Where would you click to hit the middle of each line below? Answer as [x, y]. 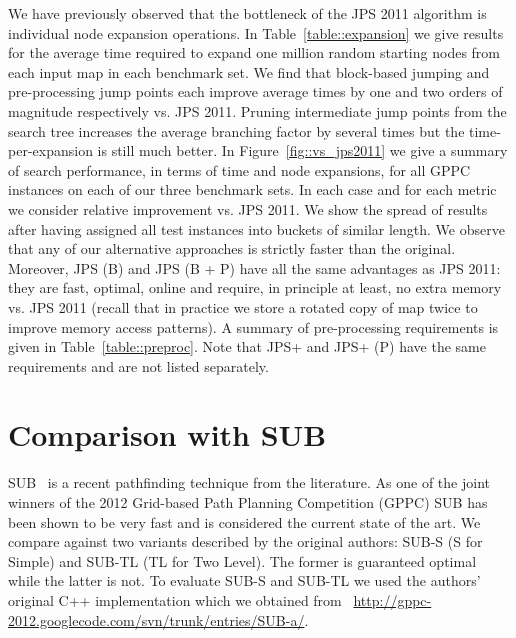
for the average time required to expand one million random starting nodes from [254, 52]
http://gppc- [392, 599]
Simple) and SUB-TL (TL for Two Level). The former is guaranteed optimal [242, 560]
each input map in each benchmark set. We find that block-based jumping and [249, 71]
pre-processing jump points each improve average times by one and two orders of [255, 91]
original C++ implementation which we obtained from [175, 599]
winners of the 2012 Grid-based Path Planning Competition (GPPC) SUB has [248, 502]
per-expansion [50, 150]
